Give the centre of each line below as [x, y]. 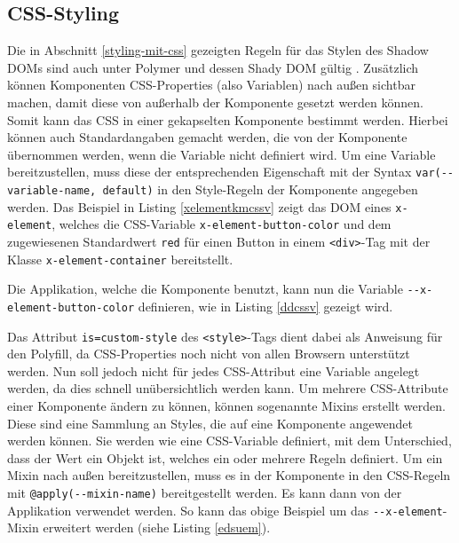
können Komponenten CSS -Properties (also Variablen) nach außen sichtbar [211, 85]
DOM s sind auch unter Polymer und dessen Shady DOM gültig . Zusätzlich [213, 67]
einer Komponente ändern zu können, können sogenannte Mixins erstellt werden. [226, 406]
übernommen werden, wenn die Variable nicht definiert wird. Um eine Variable [222, 154]
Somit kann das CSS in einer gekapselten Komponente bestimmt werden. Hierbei [228, 119]
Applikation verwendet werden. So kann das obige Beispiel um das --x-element [225, 510]
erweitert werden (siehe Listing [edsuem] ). [157, 527]
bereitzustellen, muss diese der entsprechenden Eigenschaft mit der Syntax [210, 172]
